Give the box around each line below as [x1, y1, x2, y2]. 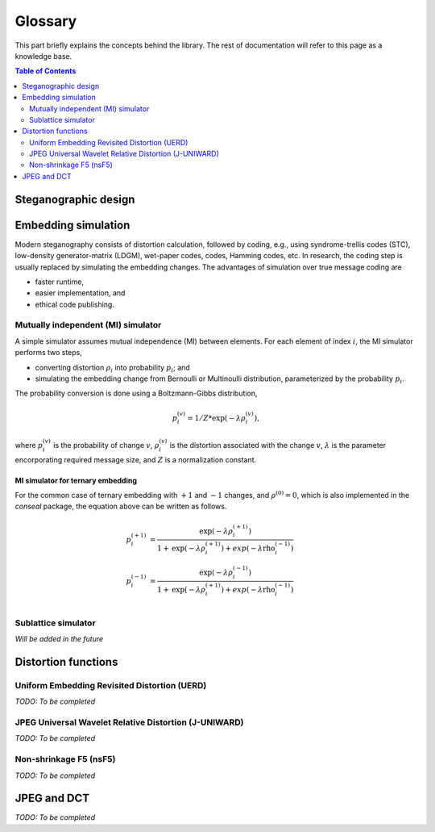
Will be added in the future [14, 634, 104, 644]
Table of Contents [14, 66, 77, 76]
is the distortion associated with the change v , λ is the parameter [169, 440, 387, 449]
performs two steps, [14, 348, 82, 357]
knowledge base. [14, 51, 72, 61]
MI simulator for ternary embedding [14, 475, 137, 485]
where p [14, 440, 43, 449]
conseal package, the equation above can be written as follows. [14, 501, 227, 512]
